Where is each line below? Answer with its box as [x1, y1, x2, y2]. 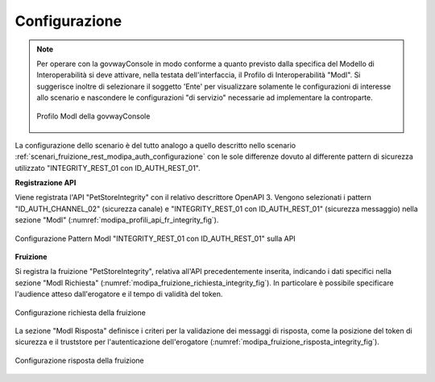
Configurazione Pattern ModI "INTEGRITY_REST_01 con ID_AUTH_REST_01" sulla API [14, 234, 296, 243]
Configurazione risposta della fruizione [14, 355, 144, 365]
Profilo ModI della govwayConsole [36, 111, 151, 121]
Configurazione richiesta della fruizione [14, 307, 147, 318]
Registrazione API [14, 178, 77, 188]
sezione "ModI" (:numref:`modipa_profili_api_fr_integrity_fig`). [14, 215, 219, 225]
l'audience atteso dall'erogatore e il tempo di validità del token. [14, 289, 223, 299]
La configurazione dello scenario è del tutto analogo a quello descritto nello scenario [14, 140, 296, 150]
